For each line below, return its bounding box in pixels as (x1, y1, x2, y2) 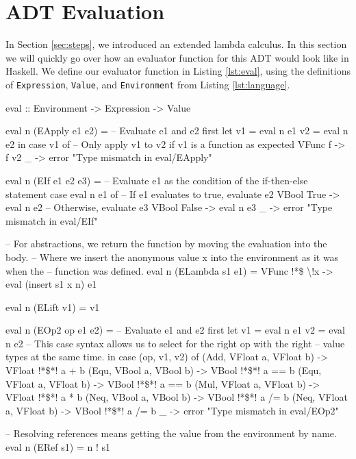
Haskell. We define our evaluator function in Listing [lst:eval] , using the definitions (5, 64, 351, 78)
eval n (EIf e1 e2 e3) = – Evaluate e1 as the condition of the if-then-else (5, 173, 308, 187)
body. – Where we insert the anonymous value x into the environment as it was (5, 249, 339, 264)
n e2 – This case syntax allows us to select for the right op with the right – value (5, 336, 345, 350)
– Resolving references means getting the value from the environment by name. (5, 426, 337, 441)
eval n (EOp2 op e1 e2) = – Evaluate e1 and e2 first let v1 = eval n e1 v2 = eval (5, 323, 345, 337)
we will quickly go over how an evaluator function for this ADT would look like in (5, 50, 349, 64)
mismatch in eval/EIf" (5, 213, 98, 227)
